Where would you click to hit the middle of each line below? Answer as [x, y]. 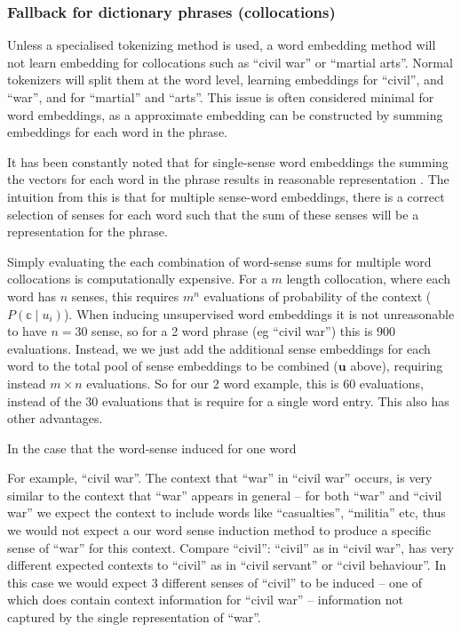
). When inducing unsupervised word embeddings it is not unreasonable [259, 313]
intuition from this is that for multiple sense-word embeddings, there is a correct [226, 196]
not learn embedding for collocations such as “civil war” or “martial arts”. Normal [230, 62]
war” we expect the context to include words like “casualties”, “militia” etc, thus [227, 512]
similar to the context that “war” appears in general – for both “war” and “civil [225, 495]
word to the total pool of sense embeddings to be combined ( [173, 366]
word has [32, 296]
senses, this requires [125, 296]
